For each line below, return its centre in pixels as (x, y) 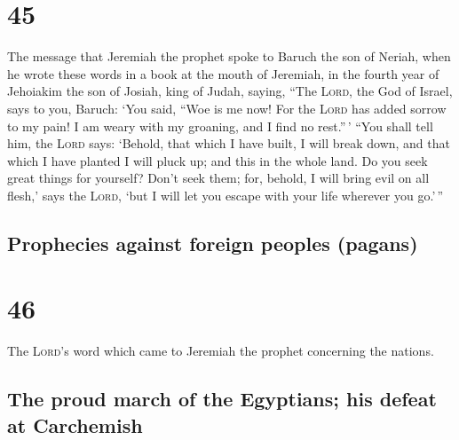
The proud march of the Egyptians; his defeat (222, 399)
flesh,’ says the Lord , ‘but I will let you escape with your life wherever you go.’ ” (226, 195)
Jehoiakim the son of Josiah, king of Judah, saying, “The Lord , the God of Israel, (230, 91)
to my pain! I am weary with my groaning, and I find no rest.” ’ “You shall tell (220, 126)
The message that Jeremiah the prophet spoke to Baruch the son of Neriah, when (229, 56)
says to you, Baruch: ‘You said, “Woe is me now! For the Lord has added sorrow (227, 108)
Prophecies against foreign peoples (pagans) (213, 243)
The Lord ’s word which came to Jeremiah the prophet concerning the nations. (221, 351)
